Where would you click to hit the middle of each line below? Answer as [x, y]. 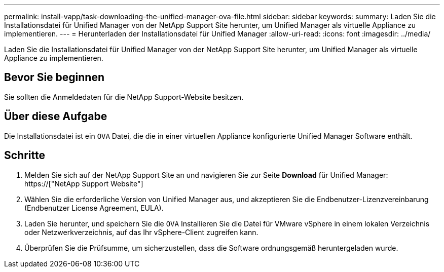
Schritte [25, 156]
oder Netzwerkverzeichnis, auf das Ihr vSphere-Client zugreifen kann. [141, 232]
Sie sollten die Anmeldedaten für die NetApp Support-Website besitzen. [124, 97]
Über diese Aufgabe [56, 116]
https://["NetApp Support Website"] [84, 183]
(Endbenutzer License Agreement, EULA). [94, 208]
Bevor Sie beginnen [54, 77]
